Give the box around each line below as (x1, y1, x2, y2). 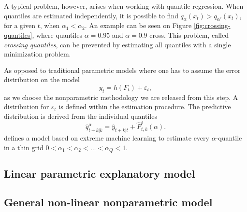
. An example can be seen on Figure (85, 20, 192, 30)
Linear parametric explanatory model (4, 166, 195, 181)
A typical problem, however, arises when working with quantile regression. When (4, 1, 244, 11)
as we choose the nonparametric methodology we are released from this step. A (4, 92, 238, 102)
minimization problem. (4, 49, 71, 59)
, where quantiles (32, 29, 82, 40)
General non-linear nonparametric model (4, 195, 213, 210)
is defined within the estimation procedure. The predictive (58, 101, 231, 112)
